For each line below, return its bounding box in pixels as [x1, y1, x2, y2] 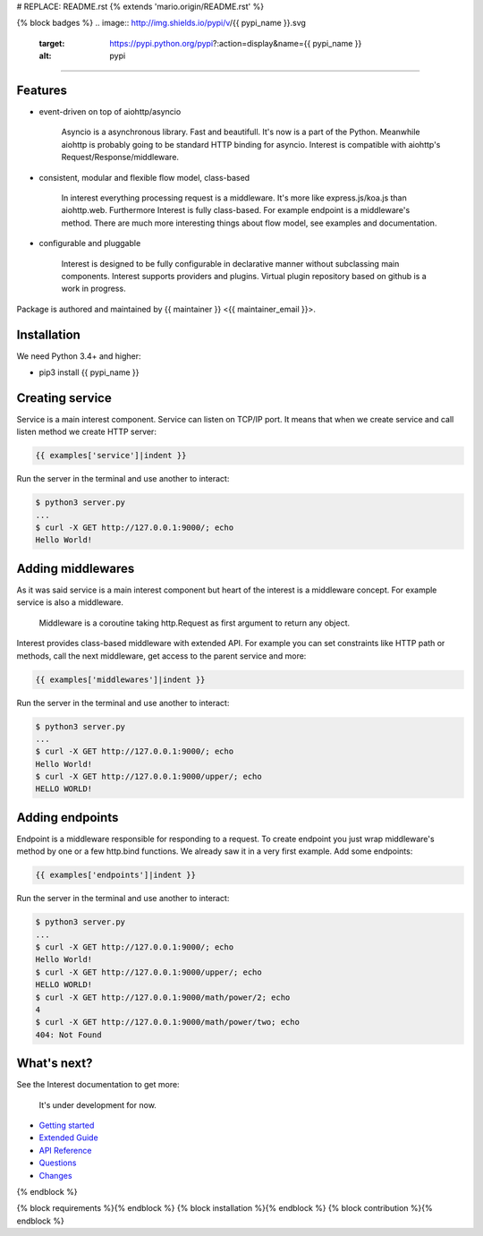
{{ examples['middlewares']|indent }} [35, 674, 206, 685]
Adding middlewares [16, 560, 135, 576]
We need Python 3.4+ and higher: [16, 350, 142, 362]
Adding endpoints [16, 810, 119, 825]
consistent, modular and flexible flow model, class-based [38, 172, 250, 183]
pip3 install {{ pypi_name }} [38, 367, 140, 378]
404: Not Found [35, 1029, 102, 1040]
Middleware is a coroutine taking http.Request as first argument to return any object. [38, 618, 351, 628]
